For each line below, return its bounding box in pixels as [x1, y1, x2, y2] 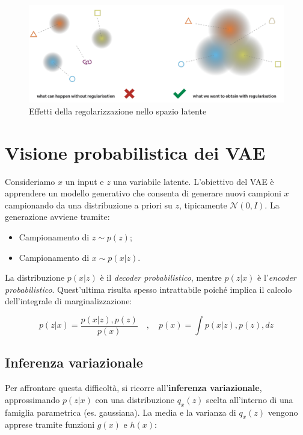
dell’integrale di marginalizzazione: [5, 295, 132, 307]
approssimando [5, 393, 60, 405]
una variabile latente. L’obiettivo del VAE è [113, 175, 274, 187]
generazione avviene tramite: [5, 210, 110, 223]
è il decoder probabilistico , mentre [100, 271, 222, 284]
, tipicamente [179, 198, 227, 211]
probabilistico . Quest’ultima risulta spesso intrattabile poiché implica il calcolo [5, 283, 292, 295]
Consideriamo [5, 175, 55, 187]
